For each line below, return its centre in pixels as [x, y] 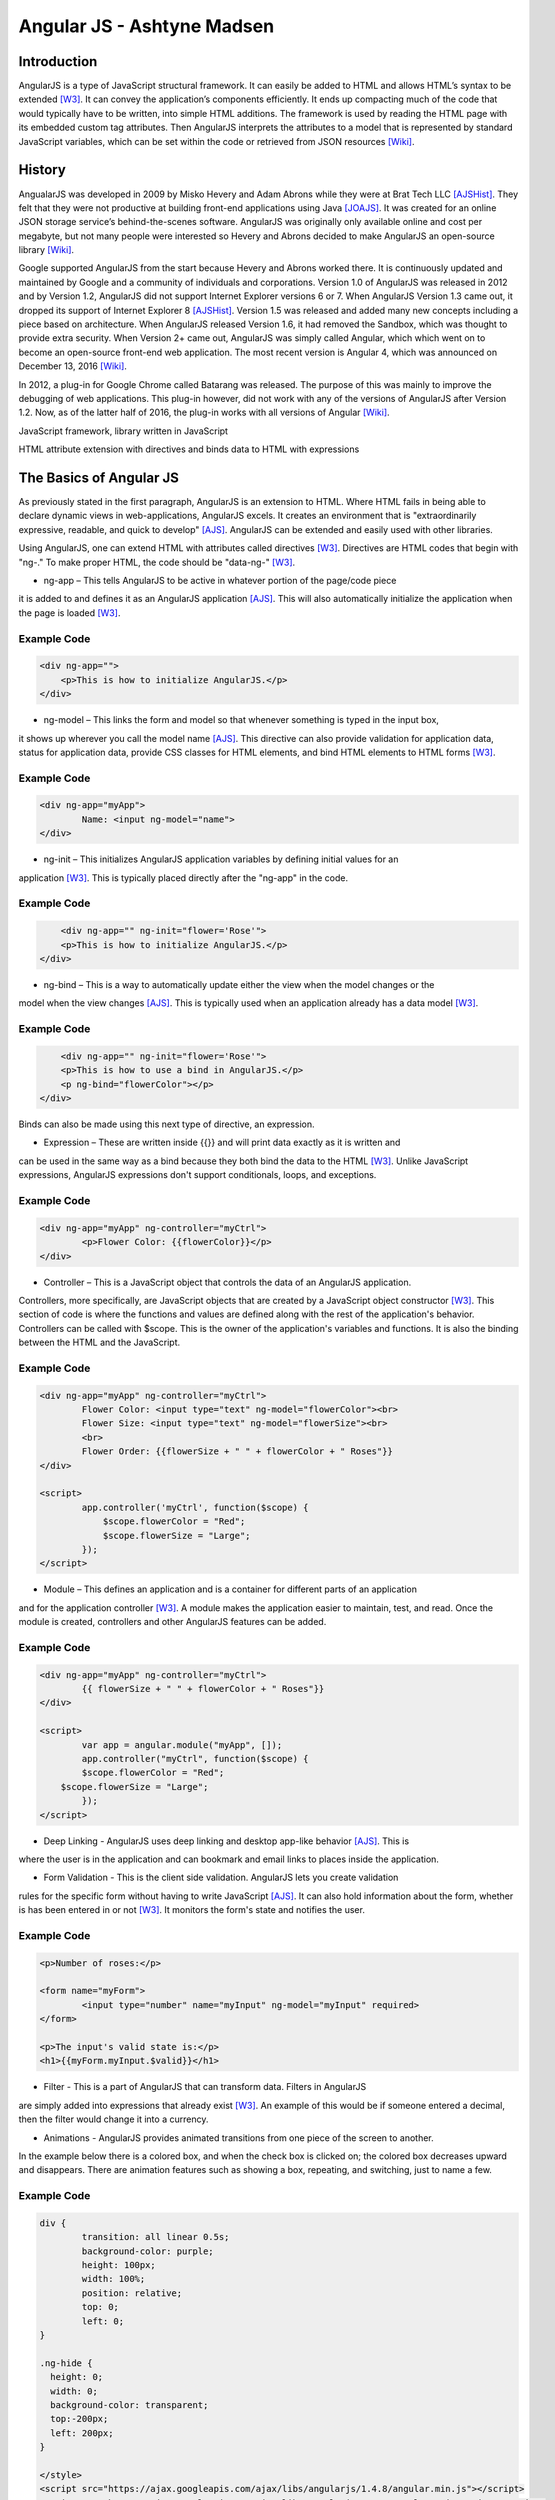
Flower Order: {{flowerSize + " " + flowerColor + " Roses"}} [237, 1451]
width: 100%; [113, 2279]
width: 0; [74, 2391]
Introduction [58, 61]
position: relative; [132, 2293]
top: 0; [100, 2307]
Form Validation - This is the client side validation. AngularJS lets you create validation [221, 1877]
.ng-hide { [66, 2363]
